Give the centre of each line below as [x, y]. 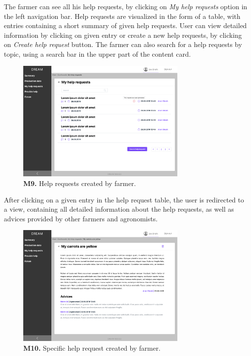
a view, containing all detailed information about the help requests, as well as [119, 209]
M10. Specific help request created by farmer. [92, 348]
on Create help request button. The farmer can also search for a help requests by [123, 44]
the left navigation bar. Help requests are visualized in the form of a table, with [122, 16]
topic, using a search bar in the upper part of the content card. [97, 54]
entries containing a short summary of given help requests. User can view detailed [125, 25]
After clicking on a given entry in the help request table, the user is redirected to [124, 199]
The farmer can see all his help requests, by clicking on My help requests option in [126, 6]
